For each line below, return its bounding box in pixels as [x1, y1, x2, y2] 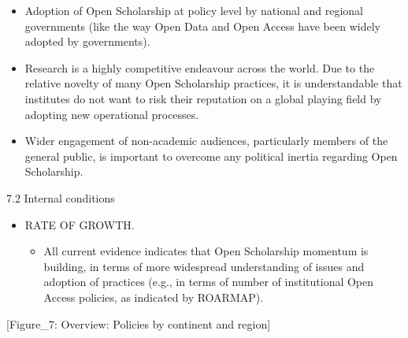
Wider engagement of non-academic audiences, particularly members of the [24, 132, 388, 149]
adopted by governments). [24, 33, 150, 50]
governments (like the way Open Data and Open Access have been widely [24, 17, 380, 34]
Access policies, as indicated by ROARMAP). [43, 288, 264, 305]
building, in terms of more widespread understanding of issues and [43, 258, 365, 274]
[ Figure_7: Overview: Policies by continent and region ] [6, 315, 271, 332]
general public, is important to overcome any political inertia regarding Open [24, 147, 398, 164]
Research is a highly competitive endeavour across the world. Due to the [24, 59, 375, 76]
